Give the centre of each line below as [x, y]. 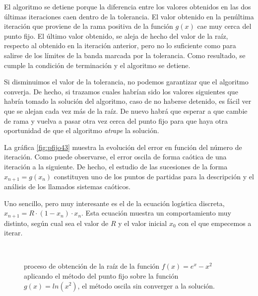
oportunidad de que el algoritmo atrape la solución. [82, 130]
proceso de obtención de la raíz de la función [92, 266]
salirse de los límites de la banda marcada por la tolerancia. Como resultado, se [125, 55]
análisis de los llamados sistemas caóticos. [67, 186]
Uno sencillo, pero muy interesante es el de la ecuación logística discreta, [114, 203]
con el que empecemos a [215, 223]
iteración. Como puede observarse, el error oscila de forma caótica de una [115, 157]
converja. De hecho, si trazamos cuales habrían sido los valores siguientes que [121, 91]
